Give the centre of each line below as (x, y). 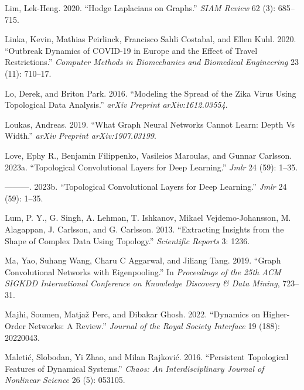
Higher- (276, 314)
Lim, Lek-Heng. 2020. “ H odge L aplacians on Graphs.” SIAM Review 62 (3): (140, 8)
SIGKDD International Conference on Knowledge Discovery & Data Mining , (142, 283)
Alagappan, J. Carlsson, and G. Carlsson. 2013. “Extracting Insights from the (144, 229)
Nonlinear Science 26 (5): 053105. (65, 380)
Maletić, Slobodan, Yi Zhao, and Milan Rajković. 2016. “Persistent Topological (147, 357)
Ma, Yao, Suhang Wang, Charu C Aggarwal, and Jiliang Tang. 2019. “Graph (143, 260)
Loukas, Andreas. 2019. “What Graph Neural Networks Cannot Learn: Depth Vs (150, 124)
